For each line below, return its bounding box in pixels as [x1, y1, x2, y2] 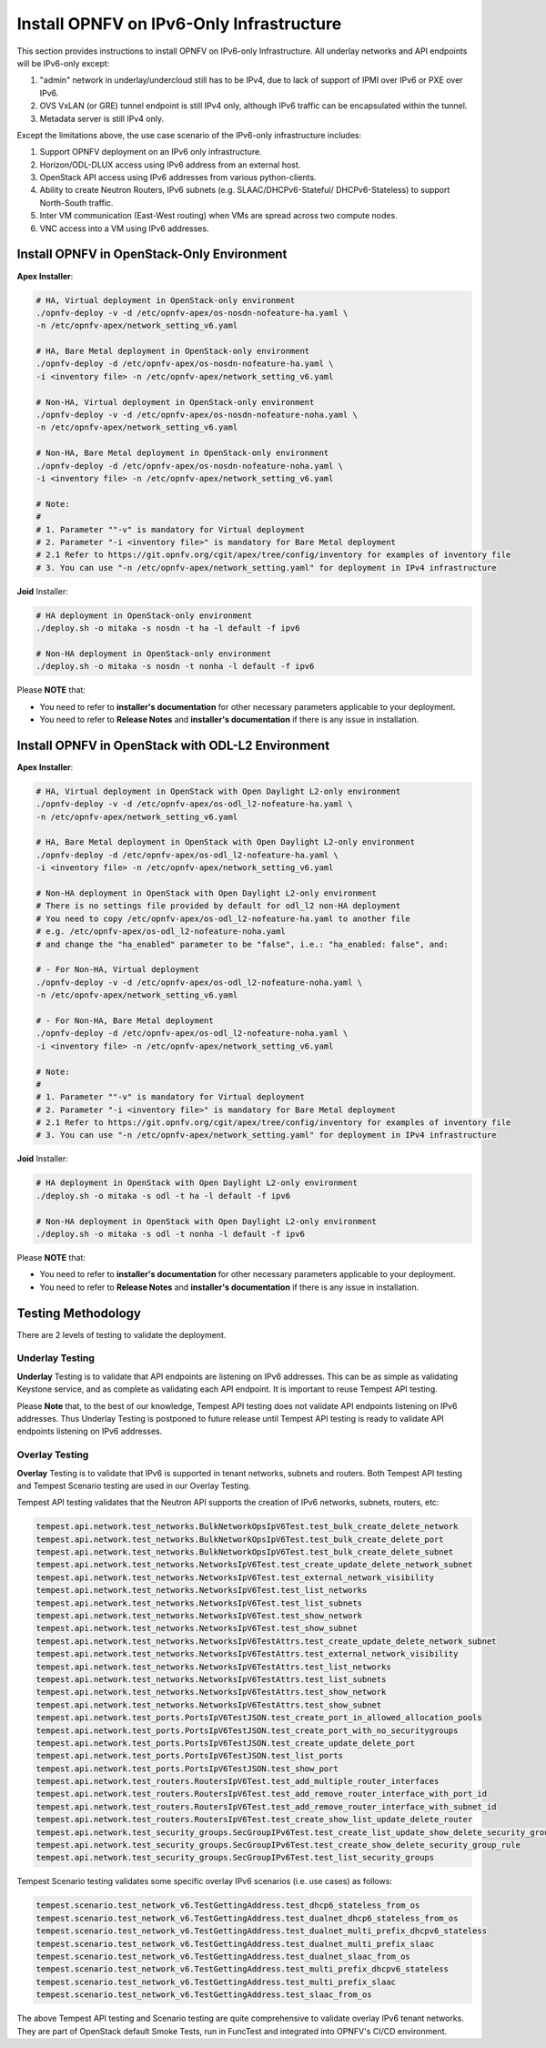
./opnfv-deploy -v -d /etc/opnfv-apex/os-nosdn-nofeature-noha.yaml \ [35, 410, 359, 421]
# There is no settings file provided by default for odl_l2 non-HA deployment [35, 901, 401, 911]
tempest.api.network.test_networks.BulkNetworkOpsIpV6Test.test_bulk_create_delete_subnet [35, 1547, 454, 1557]
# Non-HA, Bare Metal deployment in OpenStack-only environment [35, 448, 329, 459]
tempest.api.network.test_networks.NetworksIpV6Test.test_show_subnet [35, 1623, 359, 1634]
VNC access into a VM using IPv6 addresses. [39, 223, 209, 234]
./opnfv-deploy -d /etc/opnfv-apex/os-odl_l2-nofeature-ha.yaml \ [35, 849, 339, 860]
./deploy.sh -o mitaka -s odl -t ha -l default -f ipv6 [35, 1191, 291, 1201]
